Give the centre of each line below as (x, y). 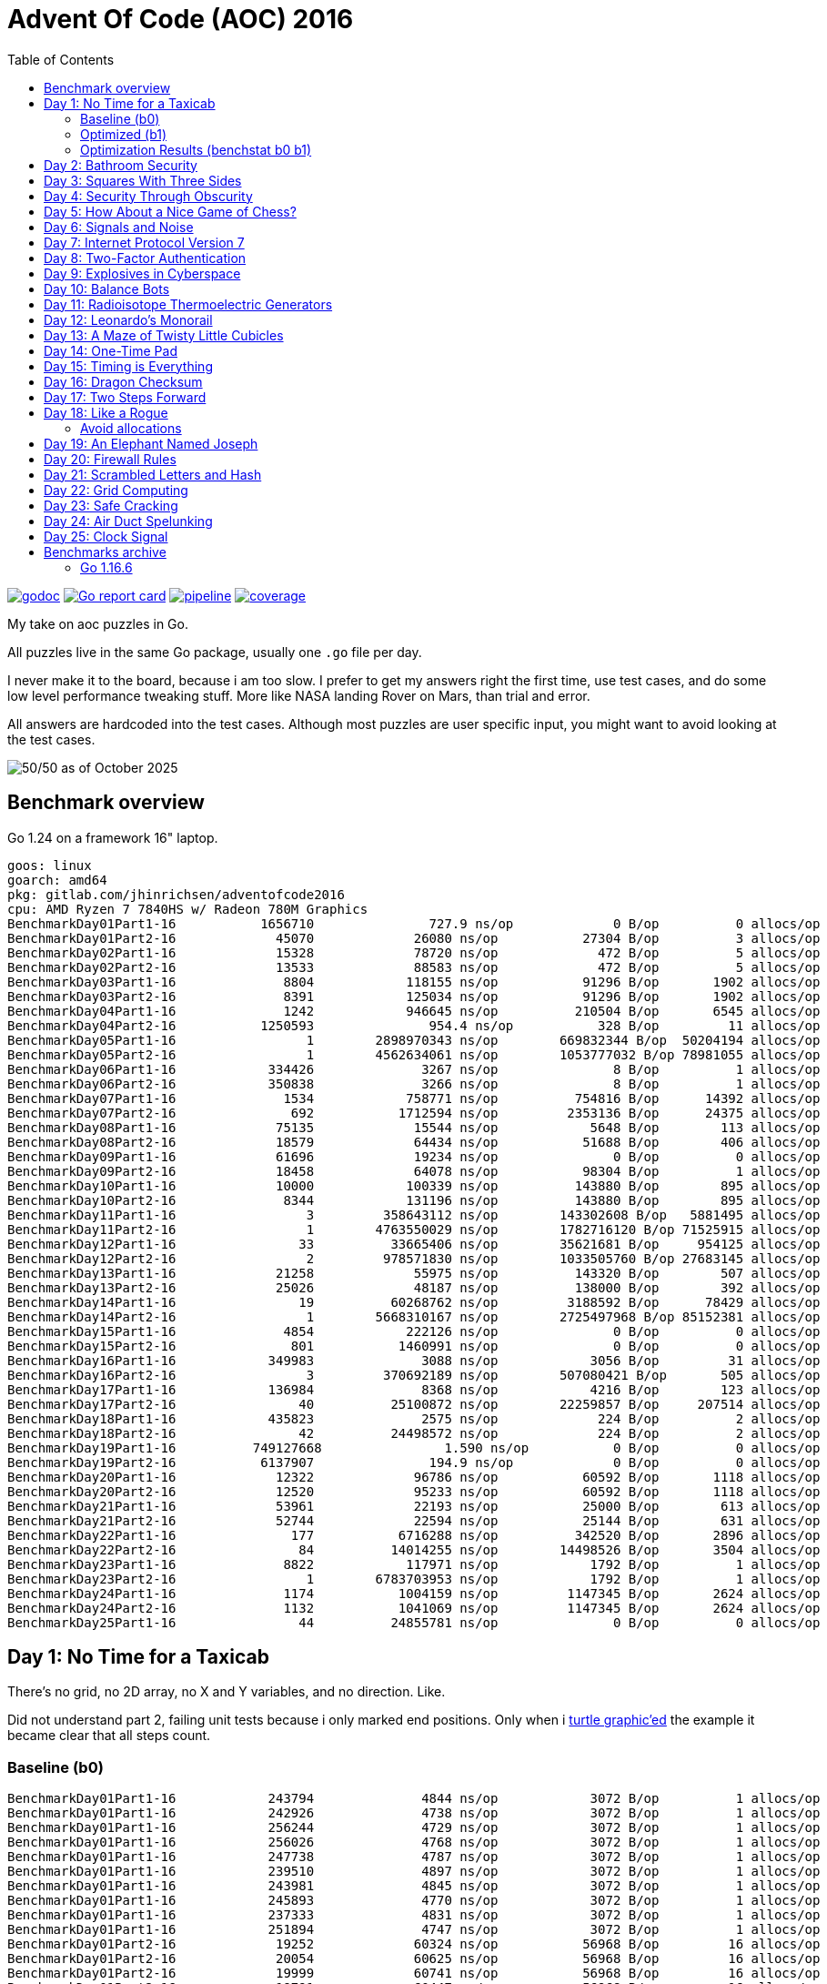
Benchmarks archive (105, 552)
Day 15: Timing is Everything (128, 366)
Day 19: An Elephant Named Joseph (151, 443)
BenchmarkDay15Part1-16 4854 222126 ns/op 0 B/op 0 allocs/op (414, 1331)
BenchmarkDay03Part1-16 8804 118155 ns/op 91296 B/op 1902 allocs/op (414, 982)
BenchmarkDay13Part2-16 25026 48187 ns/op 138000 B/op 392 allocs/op (414, 1287)
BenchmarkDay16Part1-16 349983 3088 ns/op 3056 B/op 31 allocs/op (414, 1360)
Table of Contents (61, 59)
